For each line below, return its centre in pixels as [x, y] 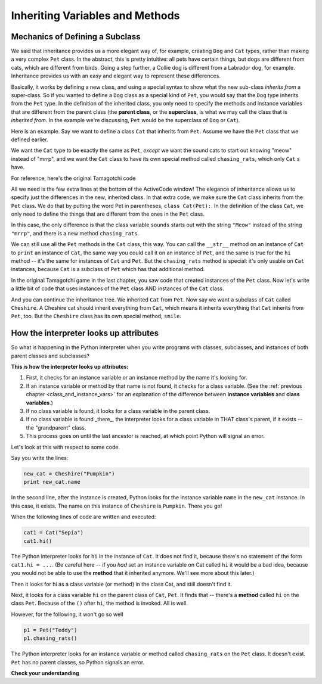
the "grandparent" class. [56, 427]
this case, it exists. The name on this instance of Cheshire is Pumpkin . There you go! [117, 506]
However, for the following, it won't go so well [67, 614]
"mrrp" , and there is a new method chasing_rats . [75, 233]
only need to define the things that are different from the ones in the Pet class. [108, 214]
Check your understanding [45, 673]
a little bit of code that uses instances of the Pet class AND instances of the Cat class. [118, 288]
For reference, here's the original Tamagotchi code [73, 178]
